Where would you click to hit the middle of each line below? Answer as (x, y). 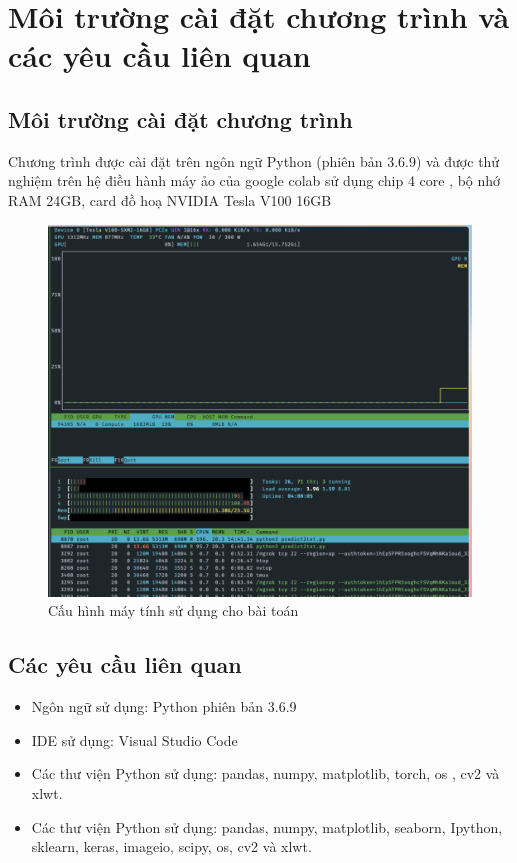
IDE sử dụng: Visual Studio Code (134, 739)
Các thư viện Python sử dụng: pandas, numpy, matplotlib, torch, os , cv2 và (265, 773)
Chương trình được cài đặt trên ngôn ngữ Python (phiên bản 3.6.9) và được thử (254, 160)
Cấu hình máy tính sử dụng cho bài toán (173, 610)
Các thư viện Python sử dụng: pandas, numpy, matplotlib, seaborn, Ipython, (267, 826)
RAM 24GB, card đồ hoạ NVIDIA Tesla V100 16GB (170, 199)
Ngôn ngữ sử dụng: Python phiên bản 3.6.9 (164, 706)
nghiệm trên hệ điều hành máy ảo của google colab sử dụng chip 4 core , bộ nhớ (254, 180)
